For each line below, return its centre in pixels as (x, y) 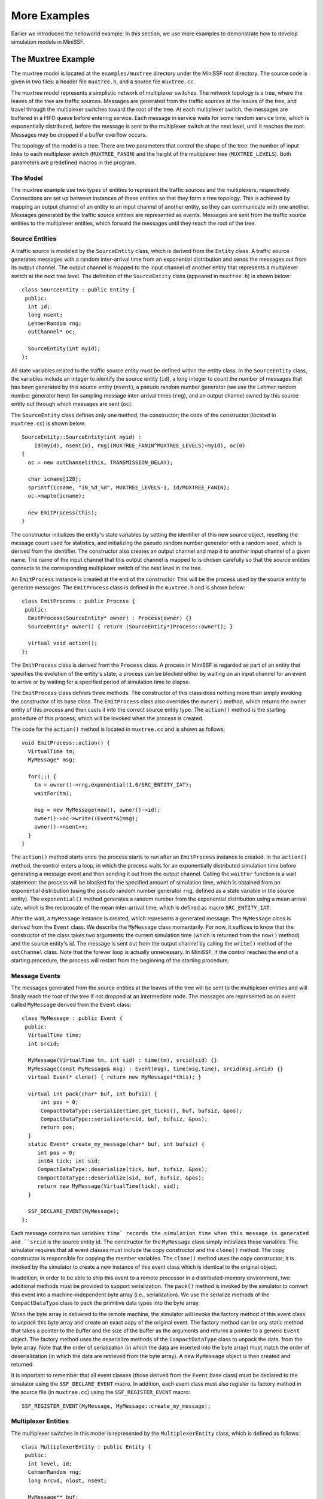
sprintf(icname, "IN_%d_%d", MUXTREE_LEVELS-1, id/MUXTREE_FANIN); (129, 487)
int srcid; (44, 1044)
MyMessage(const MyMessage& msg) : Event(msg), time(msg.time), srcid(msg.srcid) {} (156, 1068)
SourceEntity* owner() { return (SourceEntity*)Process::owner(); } (130, 626)
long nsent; (45, 315)
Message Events (36, 976)
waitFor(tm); (53, 793)
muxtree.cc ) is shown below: (48, 423)
